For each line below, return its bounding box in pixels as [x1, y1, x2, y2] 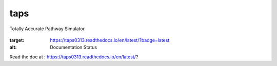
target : [9, 37, 25, 43]
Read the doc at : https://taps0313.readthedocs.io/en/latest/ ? [9, 54, 138, 60]
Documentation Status [50, 44, 97, 51]
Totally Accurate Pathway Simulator [9, 26, 85, 32]
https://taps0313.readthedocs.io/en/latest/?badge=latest [50, 37, 170, 43]
